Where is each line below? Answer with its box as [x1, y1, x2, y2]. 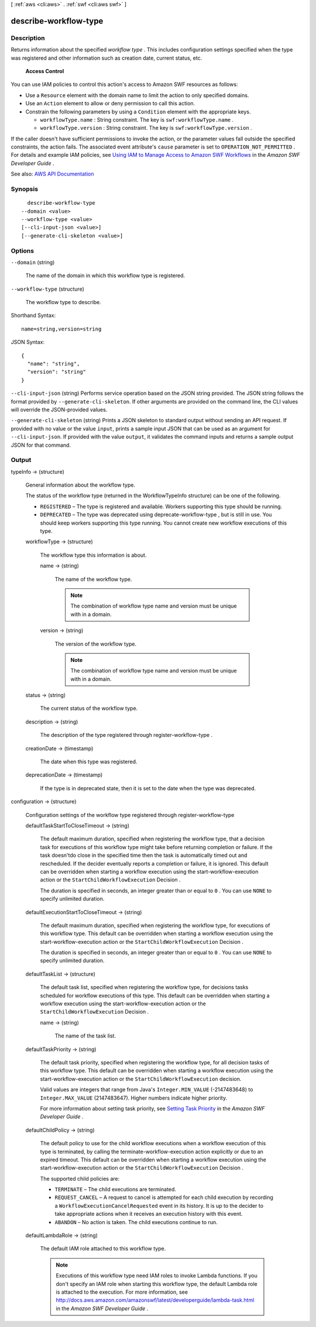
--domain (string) [11, 258, 55, 266]
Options [11, 246, 35, 254]
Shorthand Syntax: [11, 312, 56, 319]
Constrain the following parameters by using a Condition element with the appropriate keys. [25, 108, 251, 115]
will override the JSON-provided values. [11, 406, 108, 413]
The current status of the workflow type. [40, 705, 138, 712]
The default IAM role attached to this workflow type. [40, 1245, 166, 1252]
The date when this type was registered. [40, 758, 138, 766]
